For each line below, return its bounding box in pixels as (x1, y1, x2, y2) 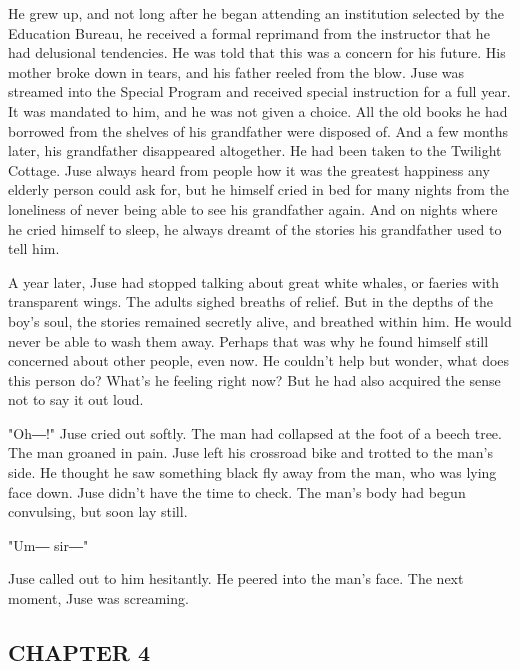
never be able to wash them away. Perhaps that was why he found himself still (8, 330, 489, 351)
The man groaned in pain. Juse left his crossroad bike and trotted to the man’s (8, 442, 493, 463)
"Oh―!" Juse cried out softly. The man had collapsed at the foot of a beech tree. (8, 422, 502, 443)
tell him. (8, 238, 60, 259)
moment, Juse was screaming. (8, 588, 189, 609)
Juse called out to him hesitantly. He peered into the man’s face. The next (8, 568, 464, 589)
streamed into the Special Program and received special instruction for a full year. (8, 81, 511, 102)
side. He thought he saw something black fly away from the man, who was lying (8, 462, 497, 483)
